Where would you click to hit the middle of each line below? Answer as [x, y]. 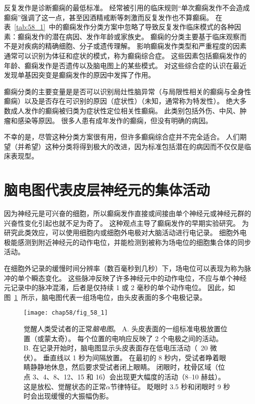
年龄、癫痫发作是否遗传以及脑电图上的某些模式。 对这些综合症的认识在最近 [125, 65]
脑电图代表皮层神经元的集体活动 [107, 190]
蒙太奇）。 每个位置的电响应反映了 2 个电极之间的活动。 [133, 338]
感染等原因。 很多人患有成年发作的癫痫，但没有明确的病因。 [115, 120]
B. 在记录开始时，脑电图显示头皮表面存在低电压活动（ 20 [116, 348]
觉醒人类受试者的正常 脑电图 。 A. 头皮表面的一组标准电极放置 [122, 329]
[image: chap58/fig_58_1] [66, 313]
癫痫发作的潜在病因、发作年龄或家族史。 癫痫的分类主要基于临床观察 [128, 36]
